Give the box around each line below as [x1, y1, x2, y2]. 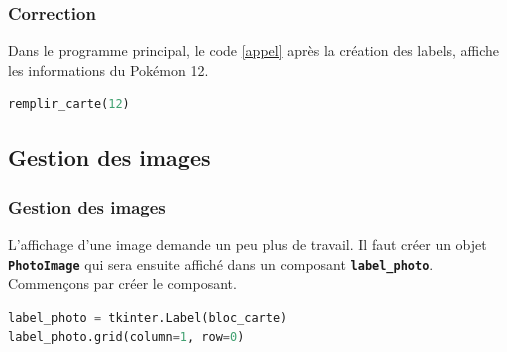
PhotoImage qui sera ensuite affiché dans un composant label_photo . [8, 253, 434, 274]
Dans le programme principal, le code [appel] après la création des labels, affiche [8, 40, 500, 61]
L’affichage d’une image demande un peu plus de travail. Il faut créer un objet [8, 234, 487, 254]
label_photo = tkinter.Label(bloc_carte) [8, 310, 288, 325]
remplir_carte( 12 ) [8, 97, 130, 112]
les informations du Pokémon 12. [8, 59, 209, 80]
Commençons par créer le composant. [8, 273, 237, 294]
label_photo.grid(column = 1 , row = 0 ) [8, 330, 245, 345]
